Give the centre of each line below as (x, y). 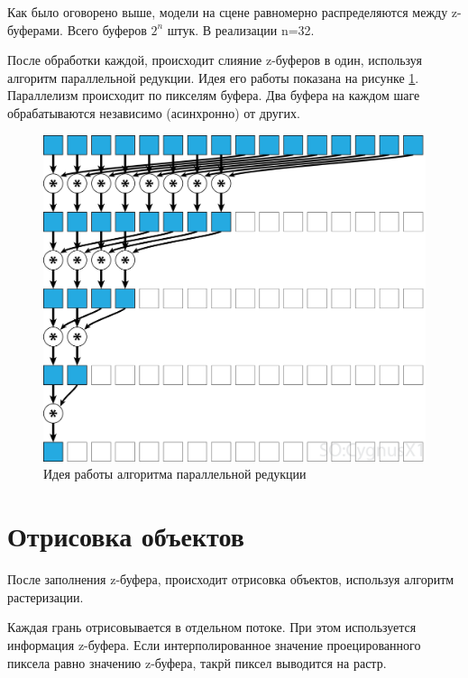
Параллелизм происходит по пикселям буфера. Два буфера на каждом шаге (214, 95)
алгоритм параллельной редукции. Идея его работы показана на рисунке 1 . (213, 77)
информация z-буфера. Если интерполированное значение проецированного (214, 644)
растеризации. (46, 596)
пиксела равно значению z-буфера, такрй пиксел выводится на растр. (197, 662)
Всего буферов (107, 29)
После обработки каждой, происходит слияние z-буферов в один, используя (215, 60)
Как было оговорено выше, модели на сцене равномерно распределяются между (228, 12)
